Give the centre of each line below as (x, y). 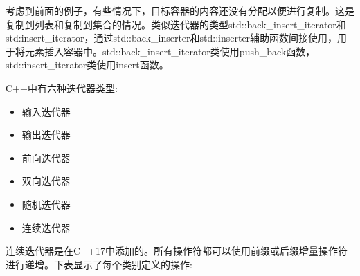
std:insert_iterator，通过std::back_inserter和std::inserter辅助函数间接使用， (172, 38)
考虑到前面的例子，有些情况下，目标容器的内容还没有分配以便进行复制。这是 (180, 10)
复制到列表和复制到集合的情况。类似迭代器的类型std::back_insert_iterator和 (176, 24)
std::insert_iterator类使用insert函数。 (87, 65)
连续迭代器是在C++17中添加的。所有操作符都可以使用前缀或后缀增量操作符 (177, 251)
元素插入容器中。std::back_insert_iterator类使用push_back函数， (170, 51)
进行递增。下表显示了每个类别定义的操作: (99, 264)
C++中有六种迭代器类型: (62, 88)
